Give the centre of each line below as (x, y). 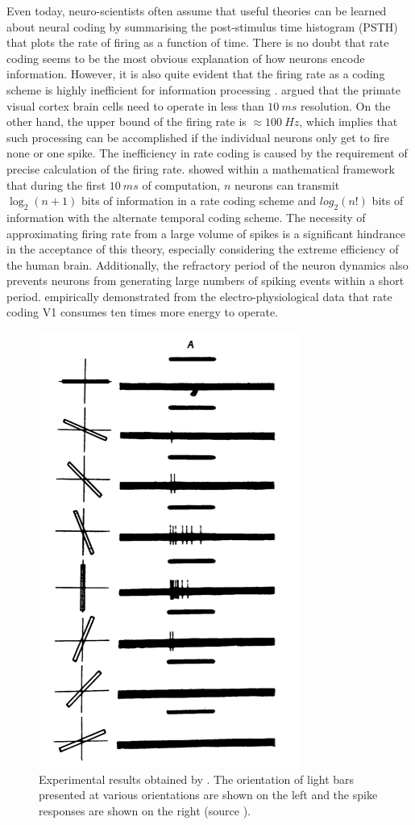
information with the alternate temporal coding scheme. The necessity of (186, 217)
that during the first (56, 184)
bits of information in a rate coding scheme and (199, 201)
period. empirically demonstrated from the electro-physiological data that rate (199, 296)
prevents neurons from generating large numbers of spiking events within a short (205, 281)
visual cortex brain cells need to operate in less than (135, 105)
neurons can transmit (287, 184)
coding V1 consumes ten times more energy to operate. (143, 312)
